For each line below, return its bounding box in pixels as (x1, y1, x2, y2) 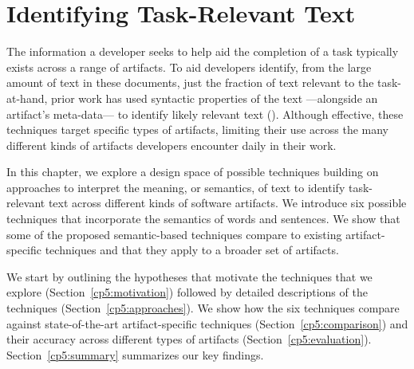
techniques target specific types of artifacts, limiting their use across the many (6, 121, 388, 138)
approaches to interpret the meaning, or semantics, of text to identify (6, 179, 345, 195)
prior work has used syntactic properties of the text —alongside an (51, 89, 378, 106)
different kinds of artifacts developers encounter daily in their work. (6, 136, 337, 153)
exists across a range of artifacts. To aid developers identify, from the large (6, 58, 372, 75)
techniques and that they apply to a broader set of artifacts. (45, 241, 339, 258)
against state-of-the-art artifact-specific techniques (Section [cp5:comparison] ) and (6, 315, 408, 332)
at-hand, (6, 89, 48, 106)
